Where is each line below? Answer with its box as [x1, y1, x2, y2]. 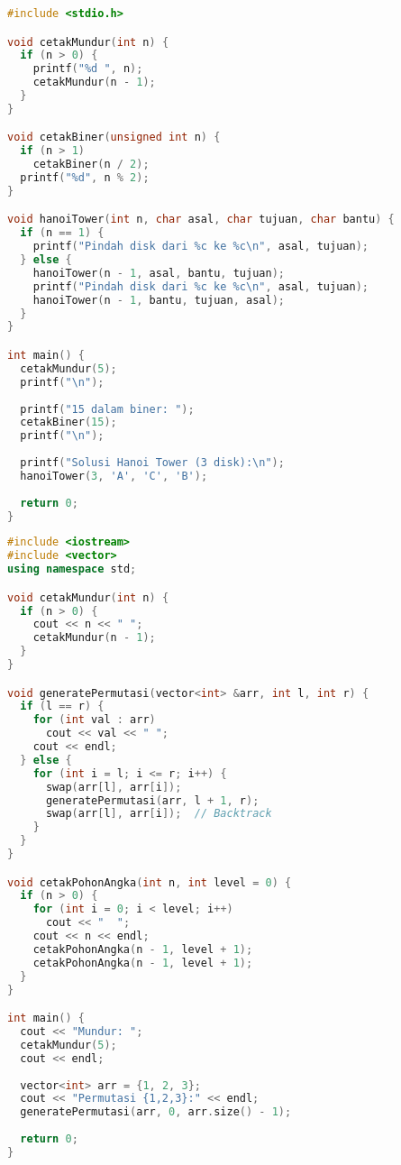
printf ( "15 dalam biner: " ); [20, 402, 195, 416]
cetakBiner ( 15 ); [20, 416, 117, 429]
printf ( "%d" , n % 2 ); [20, 171, 150, 185]
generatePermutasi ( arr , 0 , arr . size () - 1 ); [20, 1105, 292, 1119]
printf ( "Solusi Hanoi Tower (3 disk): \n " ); [20, 456, 285, 469]
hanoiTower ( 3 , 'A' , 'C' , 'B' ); [20, 469, 208, 482]
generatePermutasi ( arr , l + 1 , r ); [45, 793, 260, 807]
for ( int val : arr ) [32, 713, 156, 727]
